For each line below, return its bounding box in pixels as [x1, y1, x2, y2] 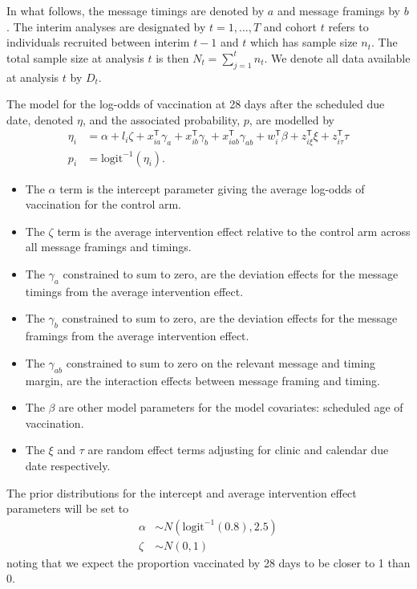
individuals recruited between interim [6, 34, 190, 51]
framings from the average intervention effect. [25, 327, 249, 344]
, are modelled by [249, 111, 335, 128]
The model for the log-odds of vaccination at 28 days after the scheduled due [6, 95, 385, 112]
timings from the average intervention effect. [25, 282, 244, 299]
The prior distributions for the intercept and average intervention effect [6, 484, 357, 501]
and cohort [263, 18, 317, 35]
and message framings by [277, 2, 400, 18]
